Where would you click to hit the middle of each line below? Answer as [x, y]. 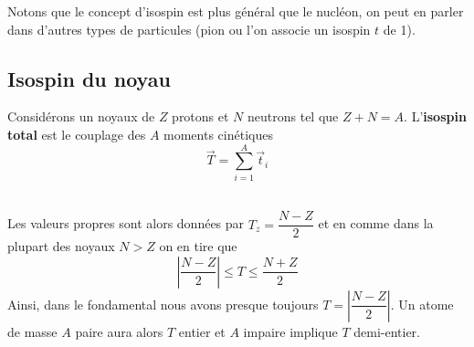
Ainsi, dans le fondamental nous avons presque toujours [163, 304]
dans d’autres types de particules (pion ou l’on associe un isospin [189, 29]
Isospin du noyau [89, 78]
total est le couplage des [77, 134]
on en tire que [198, 246]
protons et [200, 116]
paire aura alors [119, 331]
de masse [32, 331]
